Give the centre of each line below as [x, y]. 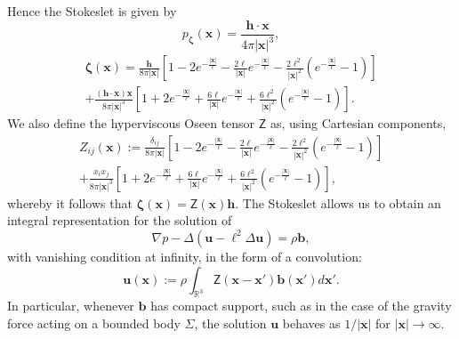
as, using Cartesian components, [358, 123]
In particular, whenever [71, 306]
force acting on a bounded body [94, 323]
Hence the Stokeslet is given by [92, 11]
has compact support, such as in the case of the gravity [301, 306]
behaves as [311, 323]
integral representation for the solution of [120, 220]
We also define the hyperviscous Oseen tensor [131, 123]
